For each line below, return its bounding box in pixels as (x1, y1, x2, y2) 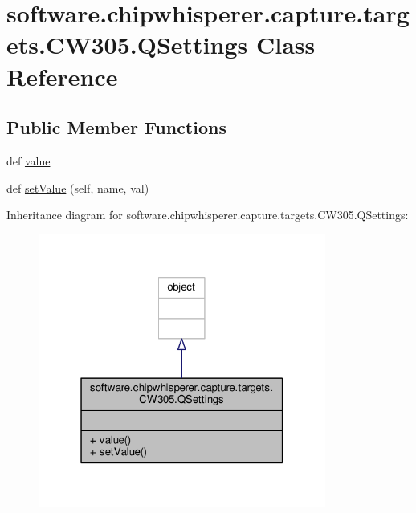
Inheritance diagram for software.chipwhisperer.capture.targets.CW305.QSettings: (6, 206, 409, 223)
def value (6, 152, 51, 169)
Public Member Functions (6, 115, 226, 140)
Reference (6, 59, 118, 92)
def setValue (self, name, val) (6, 179, 149, 196)
